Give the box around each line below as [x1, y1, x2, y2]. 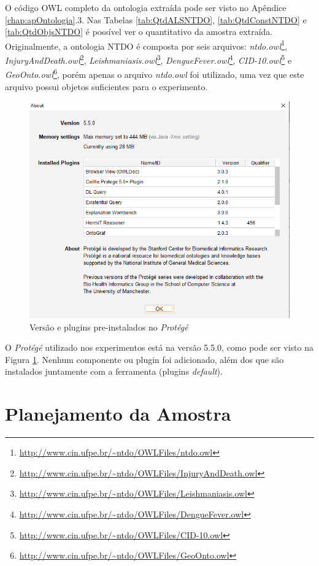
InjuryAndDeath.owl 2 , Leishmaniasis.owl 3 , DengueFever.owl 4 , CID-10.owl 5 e [5, 52, 292, 66]
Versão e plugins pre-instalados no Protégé [29, 320, 188, 333]
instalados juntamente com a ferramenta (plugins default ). [5, 365, 223, 378]
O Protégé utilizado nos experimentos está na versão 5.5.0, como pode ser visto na [5, 341, 313, 354]
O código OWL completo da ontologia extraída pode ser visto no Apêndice [5, 1, 286, 13]
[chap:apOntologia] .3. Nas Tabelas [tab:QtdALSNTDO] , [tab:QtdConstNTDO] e [5, 13, 307, 26]
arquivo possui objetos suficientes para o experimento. [5, 80, 208, 93]
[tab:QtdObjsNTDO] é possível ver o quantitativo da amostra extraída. [5, 25, 273, 38]
